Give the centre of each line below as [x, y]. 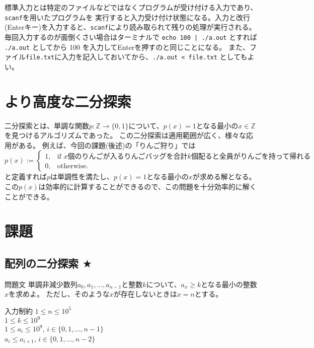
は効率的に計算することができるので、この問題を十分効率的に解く [147, 186]
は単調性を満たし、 [82, 177]
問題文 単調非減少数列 [41, 284]
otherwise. [73, 166]
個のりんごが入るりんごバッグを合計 [128, 157]
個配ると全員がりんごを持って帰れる [251, 157]
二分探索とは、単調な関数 [47, 125]
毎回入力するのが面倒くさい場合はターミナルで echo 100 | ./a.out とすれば [131, 37]
